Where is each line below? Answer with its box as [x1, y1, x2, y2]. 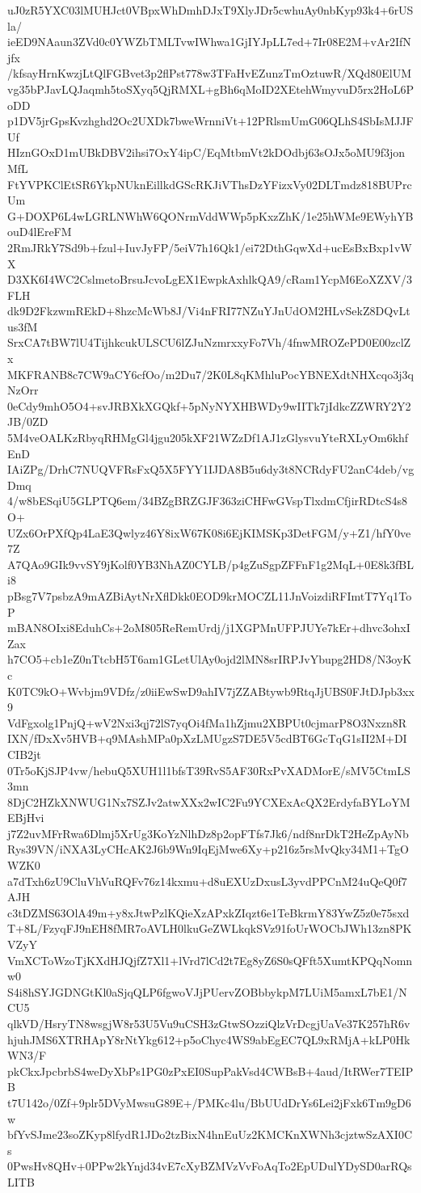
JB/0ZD [7, 413, 48, 430]
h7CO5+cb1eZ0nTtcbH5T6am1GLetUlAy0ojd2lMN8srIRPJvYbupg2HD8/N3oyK [7, 651, 412, 668]
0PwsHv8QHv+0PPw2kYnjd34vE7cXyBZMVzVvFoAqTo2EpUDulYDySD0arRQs [7, 1157, 412, 1174]
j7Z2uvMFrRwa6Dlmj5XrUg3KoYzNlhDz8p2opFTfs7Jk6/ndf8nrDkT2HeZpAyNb [7, 824, 409, 841]
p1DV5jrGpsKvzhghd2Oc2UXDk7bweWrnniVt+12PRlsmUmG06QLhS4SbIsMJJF [7, 112, 414, 129]
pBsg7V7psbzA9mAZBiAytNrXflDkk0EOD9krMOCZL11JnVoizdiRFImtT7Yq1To [7, 587, 412, 604]
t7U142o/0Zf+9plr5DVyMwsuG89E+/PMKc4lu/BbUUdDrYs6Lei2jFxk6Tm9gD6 [7, 1094, 411, 1111]
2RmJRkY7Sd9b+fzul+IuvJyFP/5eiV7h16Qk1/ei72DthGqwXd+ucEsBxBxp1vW [7, 238, 412, 255]
